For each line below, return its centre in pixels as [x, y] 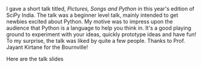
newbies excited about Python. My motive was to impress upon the [90, 21]
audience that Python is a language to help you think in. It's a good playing [99, 28]
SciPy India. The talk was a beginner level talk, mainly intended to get [92, 15]
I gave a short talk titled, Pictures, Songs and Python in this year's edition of [100, 9]
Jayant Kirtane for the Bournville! [47, 47]
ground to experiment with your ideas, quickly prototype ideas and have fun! [101, 34]
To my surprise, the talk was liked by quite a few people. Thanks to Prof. [96, 41]
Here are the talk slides [35, 59]
